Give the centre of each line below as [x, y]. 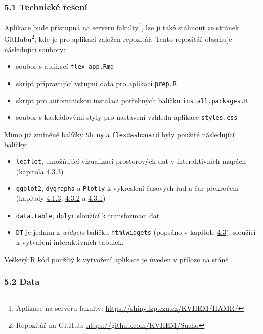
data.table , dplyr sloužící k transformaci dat [88, 215]
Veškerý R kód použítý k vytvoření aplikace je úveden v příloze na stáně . [118, 259]
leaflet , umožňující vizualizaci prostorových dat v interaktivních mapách [131, 161]
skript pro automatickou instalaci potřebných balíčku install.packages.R [132, 100]
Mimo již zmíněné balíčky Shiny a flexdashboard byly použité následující [119, 134]
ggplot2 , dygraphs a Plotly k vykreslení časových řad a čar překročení [127, 188]
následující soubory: [35, 49]
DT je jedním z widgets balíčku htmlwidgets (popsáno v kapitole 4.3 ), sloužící [136, 232]
